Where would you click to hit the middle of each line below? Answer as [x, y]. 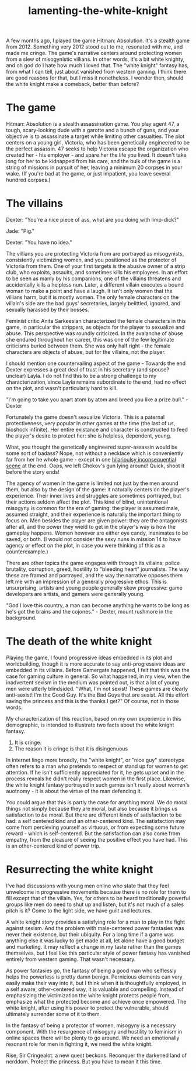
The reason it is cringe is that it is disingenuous [71, 749]
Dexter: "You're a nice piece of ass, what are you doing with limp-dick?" [93, 220]
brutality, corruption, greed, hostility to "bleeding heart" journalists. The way [98, 569]
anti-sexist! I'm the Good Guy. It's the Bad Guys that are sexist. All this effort [97, 695]
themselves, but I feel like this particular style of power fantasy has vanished [98, 953]
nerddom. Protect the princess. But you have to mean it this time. [84, 1061]
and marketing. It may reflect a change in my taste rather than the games [94, 946]
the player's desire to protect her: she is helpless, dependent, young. [89, 436]
